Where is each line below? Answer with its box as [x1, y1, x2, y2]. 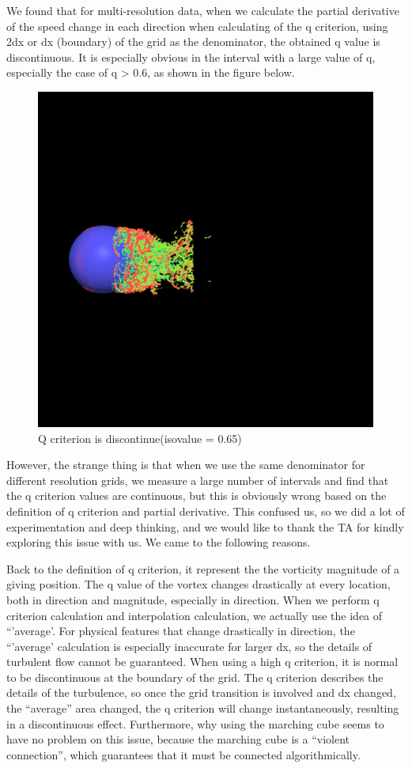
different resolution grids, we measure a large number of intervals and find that [6, 471, 389, 488]
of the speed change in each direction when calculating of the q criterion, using [6, 17, 388, 34]
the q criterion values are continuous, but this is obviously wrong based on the [6, 487, 387, 504]
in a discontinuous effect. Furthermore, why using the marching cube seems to [6, 715, 384, 732]
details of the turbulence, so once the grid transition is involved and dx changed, [6, 684, 396, 701]
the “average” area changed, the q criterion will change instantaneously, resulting [6, 700, 399, 717]
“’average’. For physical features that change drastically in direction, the [6, 622, 355, 639]
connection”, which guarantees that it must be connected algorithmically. [6, 746, 361, 762]
